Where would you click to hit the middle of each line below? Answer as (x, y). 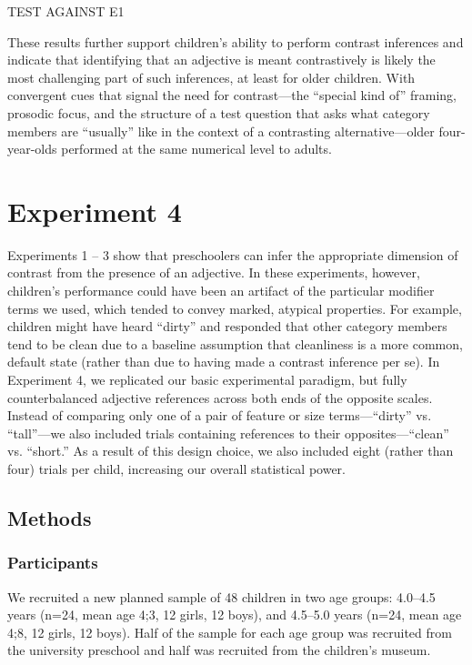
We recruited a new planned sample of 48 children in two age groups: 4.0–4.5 (221, 596)
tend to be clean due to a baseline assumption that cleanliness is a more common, (235, 343)
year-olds (32, 149)
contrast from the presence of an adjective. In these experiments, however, (214, 272)
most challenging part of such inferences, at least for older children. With (211, 77)
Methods (50, 517)
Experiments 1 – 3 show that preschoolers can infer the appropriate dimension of (233, 254)
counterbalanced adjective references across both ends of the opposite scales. (220, 397)
